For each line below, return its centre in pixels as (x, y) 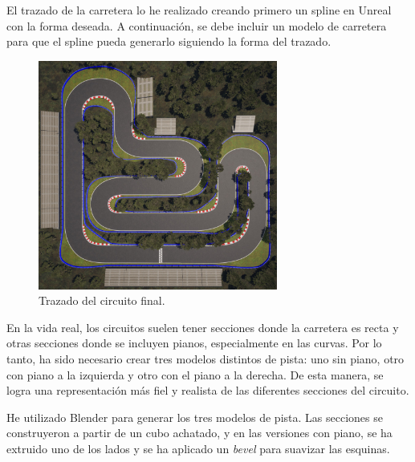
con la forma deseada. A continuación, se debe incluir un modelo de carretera (197, 25)
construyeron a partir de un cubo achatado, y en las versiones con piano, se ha (199, 433)
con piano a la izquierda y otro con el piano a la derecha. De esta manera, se (195, 374)
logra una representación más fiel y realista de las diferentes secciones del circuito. (208, 390)
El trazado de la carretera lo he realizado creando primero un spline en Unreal (199, 10)
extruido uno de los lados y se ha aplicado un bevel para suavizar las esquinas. (198, 448)
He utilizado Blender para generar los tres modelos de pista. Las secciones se (195, 417)
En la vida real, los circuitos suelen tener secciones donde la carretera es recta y (203, 327)
